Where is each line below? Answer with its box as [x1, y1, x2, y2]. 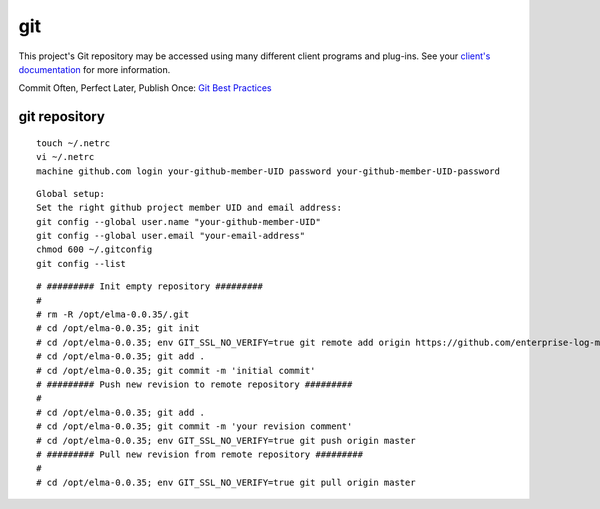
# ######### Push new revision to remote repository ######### [36, 378, 353, 390]
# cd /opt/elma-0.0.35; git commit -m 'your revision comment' [36, 421, 353, 432]
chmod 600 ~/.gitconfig [36, 244, 153, 255]
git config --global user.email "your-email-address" [36, 230, 305, 242]
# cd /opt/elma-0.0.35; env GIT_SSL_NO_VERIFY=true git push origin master [36, 435, 416, 446]
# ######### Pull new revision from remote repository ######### [36, 448, 364, 460]
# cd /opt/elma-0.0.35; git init [36, 323, 200, 334]
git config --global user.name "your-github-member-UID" [36, 216, 322, 227]
